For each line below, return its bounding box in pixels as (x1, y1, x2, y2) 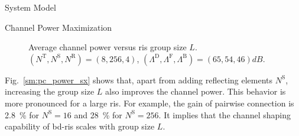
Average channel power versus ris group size (28, 41, 187, 53)
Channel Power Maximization (5, 21, 112, 33)
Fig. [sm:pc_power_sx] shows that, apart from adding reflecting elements (5, 73, 273, 86)
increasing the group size (5, 85, 95, 98)
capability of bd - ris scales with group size (5, 120, 155, 132)
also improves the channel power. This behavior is (105, 85, 286, 98)
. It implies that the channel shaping (158, 108, 291, 121)
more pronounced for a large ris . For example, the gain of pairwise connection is (5, 96, 294, 109)
